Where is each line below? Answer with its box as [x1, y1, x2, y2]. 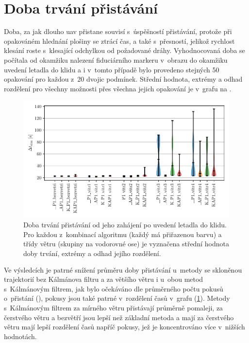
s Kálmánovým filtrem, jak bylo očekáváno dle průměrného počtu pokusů [4, 283, 223, 293]
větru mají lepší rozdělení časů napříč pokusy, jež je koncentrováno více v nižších [4, 322, 245, 332]
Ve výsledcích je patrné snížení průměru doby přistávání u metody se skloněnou [4, 264, 242, 274]
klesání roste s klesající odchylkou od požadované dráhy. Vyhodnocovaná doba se [4, 45, 245, 55]
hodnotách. [4, 331, 37, 341]
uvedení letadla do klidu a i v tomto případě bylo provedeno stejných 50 [4, 64, 219, 74]
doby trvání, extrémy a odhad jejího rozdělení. [23, 248, 161, 258]
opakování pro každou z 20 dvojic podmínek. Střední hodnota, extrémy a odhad [4, 74, 243, 84]
